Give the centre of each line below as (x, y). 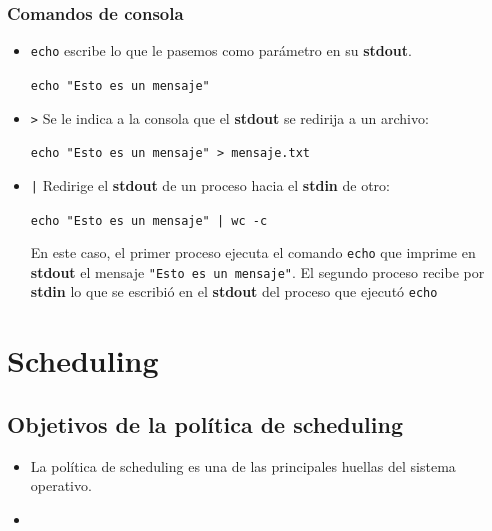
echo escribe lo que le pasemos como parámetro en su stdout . (221, 50)
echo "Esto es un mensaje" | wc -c (149, 220)
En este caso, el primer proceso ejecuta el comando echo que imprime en (253, 252)
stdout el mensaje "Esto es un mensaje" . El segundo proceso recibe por (257, 271)
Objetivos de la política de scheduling (205, 423)
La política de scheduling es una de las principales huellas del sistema (243, 465)
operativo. (61, 485)
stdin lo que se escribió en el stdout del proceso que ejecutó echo (234, 291)
